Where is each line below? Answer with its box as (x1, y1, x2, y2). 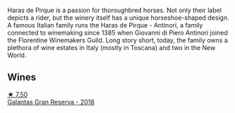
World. (7, 51, 27, 59)
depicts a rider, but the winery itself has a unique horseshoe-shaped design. (7, 13, 229, 22)
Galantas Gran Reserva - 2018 (7, 97, 95, 106)
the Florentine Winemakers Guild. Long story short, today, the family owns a (7, 36, 228, 44)
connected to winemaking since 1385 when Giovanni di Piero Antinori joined (7, 28, 228, 37)
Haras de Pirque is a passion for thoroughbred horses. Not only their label (7, 6, 222, 14)
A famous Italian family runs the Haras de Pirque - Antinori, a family (7, 21, 203, 29)
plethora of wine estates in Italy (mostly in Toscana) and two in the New (7, 44, 216, 52)
